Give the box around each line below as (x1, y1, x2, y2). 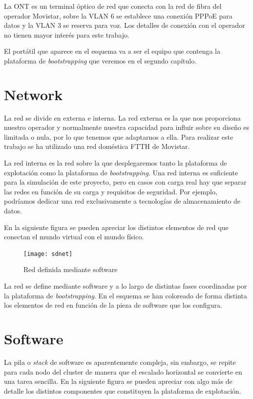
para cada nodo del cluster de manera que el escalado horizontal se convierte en (4, 366, 242, 377)
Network (4, 84, 63, 104)
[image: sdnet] (23, 250, 73, 257)
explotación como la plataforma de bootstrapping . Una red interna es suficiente (4, 167, 238, 177)
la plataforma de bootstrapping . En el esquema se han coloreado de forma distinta (4, 290, 247, 300)
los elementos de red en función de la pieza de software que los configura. (4, 300, 222, 310)
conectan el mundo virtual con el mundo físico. (4, 231, 144, 242)
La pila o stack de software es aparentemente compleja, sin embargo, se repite (4, 357, 236, 367)
